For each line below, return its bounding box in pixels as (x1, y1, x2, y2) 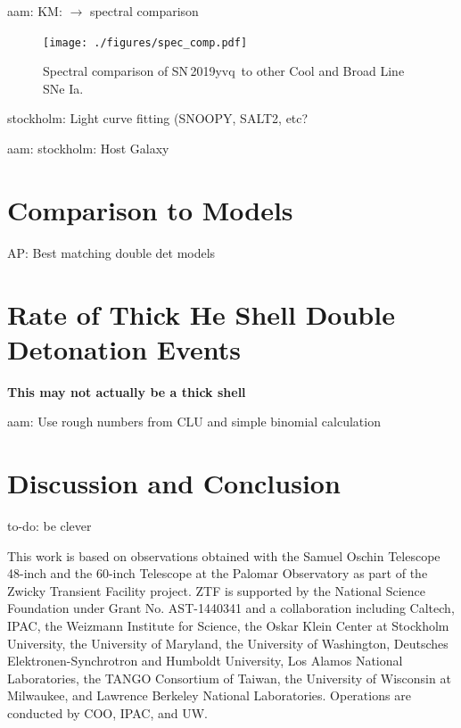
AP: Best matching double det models (7, 243, 216, 261)
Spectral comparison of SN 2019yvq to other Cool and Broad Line (43, 62, 405, 80)
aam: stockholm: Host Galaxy (7, 139, 169, 158)
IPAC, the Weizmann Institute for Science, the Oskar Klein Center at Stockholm (7, 616, 449, 634)
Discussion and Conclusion (7, 465, 341, 501)
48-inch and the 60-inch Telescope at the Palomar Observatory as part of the (7, 564, 428, 583)
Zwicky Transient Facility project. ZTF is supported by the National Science (7, 581, 425, 600)
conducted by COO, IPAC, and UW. (7, 703, 208, 722)
